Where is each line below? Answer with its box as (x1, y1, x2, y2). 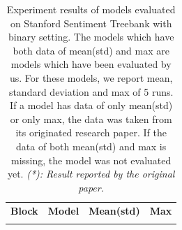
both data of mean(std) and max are (13, 43, 169, 57)
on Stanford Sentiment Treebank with (10, 15, 172, 30)
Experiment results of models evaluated (6, 2, 176, 16)
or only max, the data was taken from (10, 111, 172, 126)
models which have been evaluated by (10, 57, 172, 71)
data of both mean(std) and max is (16, 138, 167, 153)
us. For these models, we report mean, (9, 70, 173, 85)
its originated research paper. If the (15, 125, 167, 140)
